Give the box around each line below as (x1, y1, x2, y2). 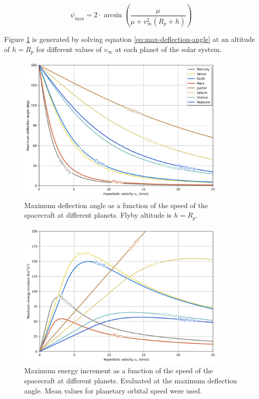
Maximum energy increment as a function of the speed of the (24, 365, 213, 376)
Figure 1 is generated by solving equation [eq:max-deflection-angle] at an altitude (4, 33, 255, 44)
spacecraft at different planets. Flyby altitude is (24, 210, 172, 220)
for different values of (36, 43, 102, 54)
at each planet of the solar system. (115, 43, 222, 54)
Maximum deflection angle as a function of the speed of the (24, 199, 208, 210)
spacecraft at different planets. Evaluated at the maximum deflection (24, 375, 237, 386)
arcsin (103, 12, 122, 19)
